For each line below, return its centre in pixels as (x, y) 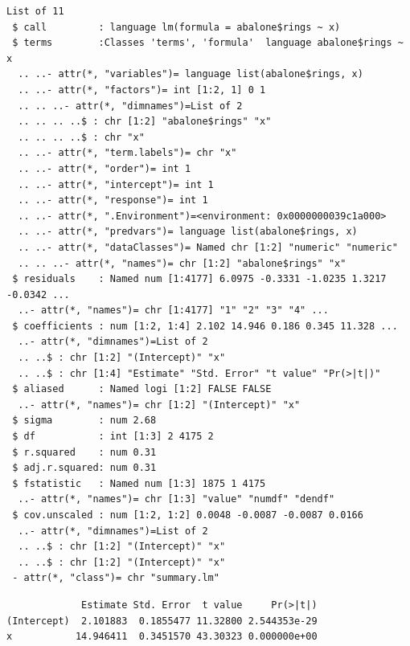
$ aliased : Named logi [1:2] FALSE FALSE (142, 389)
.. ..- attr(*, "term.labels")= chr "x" (127, 153)
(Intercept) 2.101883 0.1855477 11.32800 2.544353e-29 (162, 621)
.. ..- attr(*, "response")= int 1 (113, 200)
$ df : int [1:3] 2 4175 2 (113, 437)
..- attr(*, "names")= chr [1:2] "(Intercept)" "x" (159, 405)
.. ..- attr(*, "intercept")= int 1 (116, 184)
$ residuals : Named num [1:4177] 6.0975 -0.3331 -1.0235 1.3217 (199, 279)
